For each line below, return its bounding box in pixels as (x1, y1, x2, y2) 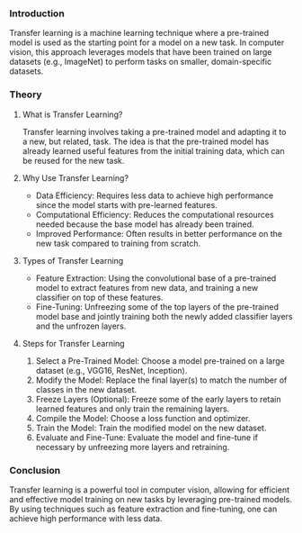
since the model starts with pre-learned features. (35, 199, 218, 210)
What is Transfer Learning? (22, 109, 123, 120)
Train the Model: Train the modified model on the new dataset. (35, 422, 267, 433)
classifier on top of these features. (35, 292, 164, 303)
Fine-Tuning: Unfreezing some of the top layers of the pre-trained (35, 301, 279, 312)
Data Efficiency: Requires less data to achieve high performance (35, 190, 274, 201)
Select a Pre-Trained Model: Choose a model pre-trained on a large (35, 355, 286, 366)
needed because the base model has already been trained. (35, 219, 254, 230)
